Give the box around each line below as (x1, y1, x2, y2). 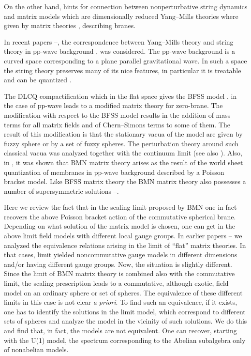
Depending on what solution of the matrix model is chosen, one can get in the (4, 221, 236, 231)
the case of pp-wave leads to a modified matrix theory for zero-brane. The (4, 100, 223, 110)
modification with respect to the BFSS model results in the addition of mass (4, 109, 231, 120)
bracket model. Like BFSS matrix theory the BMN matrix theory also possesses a (4, 176, 246, 186)
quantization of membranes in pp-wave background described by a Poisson (4, 167, 224, 177)
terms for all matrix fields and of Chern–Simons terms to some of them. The (4, 119, 230, 129)
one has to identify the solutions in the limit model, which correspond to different (4, 306, 246, 316)
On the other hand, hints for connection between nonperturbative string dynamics (4, 1, 248, 11)
